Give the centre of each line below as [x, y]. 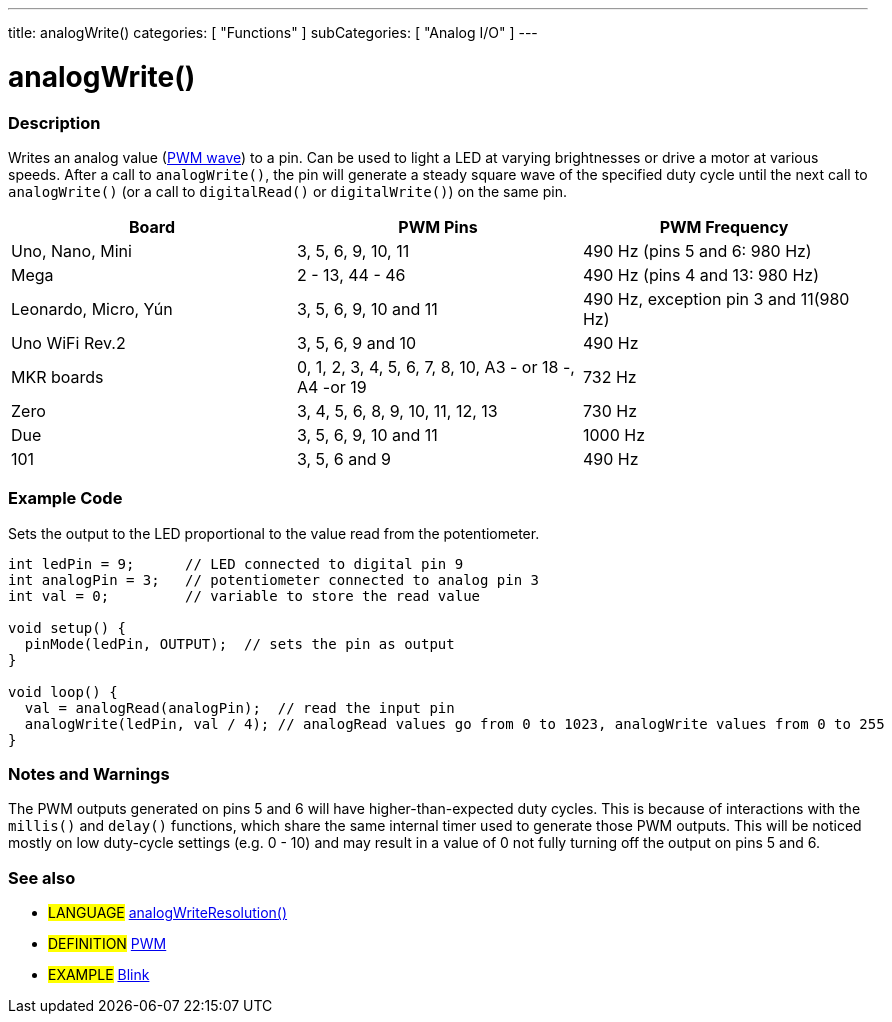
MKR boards [57, 376]
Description [54, 122]
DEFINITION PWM [107, 944]
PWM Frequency [724, 226]
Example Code [65, 498]
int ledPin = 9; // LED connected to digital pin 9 [236, 563]
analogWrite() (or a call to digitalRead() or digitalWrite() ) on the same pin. [287, 191]
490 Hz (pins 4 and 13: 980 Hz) [700, 274]
